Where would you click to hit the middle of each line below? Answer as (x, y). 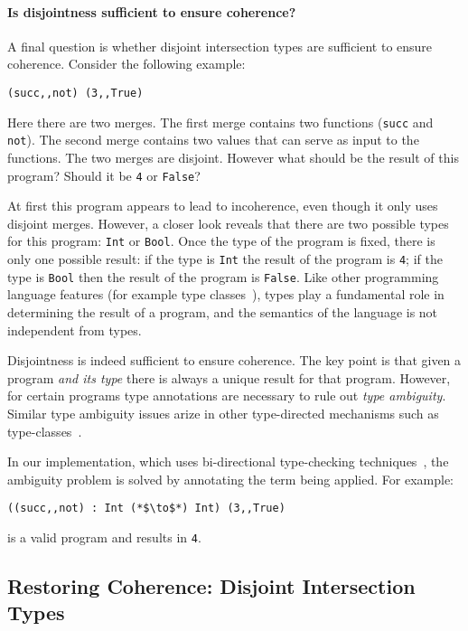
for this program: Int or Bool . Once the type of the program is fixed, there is (221, 241)
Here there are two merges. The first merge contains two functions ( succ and (220, 122)
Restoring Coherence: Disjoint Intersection (211, 586)
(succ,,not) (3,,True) (75, 93)
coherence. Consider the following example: (126, 64)
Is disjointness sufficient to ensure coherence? (152, 11)
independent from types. (75, 330)
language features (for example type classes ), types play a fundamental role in (226, 294)
